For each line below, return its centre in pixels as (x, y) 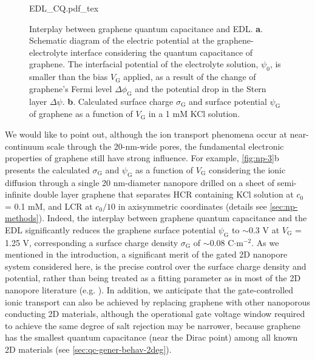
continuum (25, 146)
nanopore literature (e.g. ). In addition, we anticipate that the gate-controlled (149, 290)
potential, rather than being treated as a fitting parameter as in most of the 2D (153, 278)
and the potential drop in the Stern (201, 88)
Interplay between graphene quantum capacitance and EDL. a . (146, 28)
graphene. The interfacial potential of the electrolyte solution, (144, 64)
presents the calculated (47, 169)
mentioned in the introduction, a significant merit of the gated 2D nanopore (146, 254)
